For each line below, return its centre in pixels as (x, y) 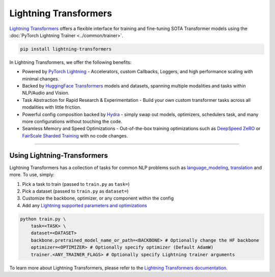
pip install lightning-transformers (66, 49)
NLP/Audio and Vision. (46, 93)
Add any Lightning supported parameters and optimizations (85, 205)
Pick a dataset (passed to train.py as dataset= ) (75, 191)
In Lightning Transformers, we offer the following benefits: (71, 62)
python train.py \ (43, 219)
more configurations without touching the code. (72, 122)
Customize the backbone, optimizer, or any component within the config (98, 198)
